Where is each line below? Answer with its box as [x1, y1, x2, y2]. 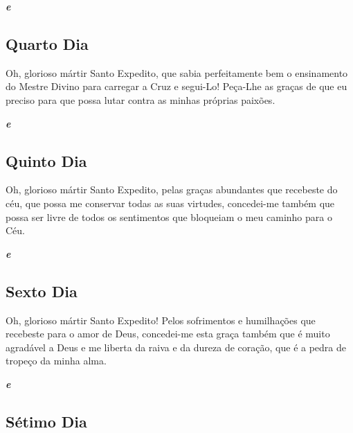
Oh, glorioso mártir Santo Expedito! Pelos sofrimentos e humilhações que [6, 312, 316, 327]
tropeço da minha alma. [6, 353, 107, 368]
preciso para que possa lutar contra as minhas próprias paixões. [6, 92, 275, 107]
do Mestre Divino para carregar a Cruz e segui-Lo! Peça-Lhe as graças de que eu [6, 79, 347, 94]
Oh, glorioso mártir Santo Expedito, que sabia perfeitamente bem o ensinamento [6, 65, 348, 80]
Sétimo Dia [6, 410, 87, 432]
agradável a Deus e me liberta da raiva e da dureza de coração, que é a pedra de [6, 339, 346, 354]
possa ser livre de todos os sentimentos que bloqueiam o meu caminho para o [6, 209, 332, 224]
